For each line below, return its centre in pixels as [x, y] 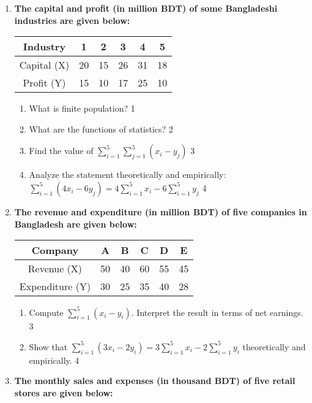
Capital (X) [44, 65]
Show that [48, 346]
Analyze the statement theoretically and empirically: [128, 175]
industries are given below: [72, 20]
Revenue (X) [55, 269]
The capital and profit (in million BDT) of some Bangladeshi [146, 8]
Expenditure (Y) [55, 286]
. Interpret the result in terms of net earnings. [217, 312]
